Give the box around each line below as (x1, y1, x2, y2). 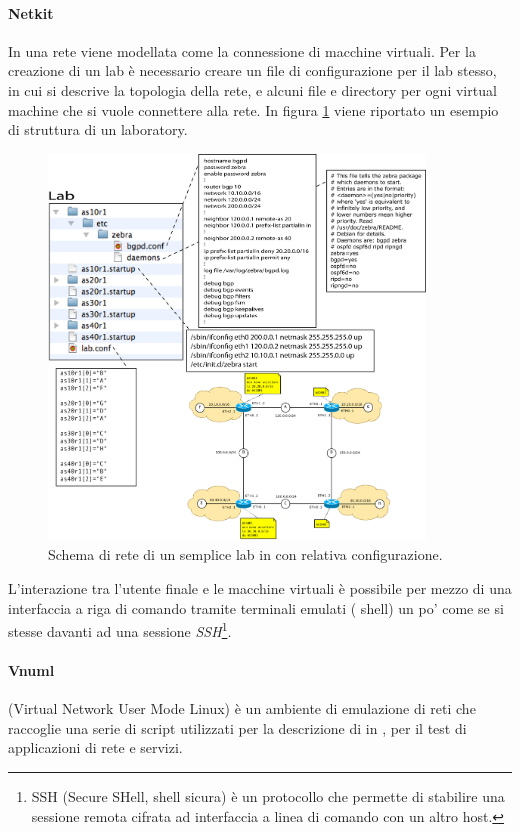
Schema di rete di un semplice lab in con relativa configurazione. (48, 544, 443, 565)
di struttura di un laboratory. (8, 119, 188, 140)
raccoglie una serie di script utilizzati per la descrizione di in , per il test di (8, 717, 467, 738)
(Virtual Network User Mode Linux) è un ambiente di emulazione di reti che (8, 698, 476, 719)
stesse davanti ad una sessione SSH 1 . (8, 618, 232, 641)
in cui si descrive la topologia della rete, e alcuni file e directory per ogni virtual (8, 79, 497, 100)
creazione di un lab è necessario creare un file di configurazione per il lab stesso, (8, 60, 497, 81)
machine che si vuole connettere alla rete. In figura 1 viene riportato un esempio (8, 99, 499, 120)
